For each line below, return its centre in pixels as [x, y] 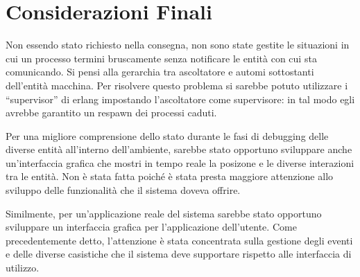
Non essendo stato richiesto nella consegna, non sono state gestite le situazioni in [178, 45]
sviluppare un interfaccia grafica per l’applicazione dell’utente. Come [151, 227]
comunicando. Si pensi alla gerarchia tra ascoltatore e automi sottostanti [160, 72]
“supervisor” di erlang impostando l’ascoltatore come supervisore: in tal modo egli [180, 99]
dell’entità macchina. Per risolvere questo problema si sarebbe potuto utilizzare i [177, 85]
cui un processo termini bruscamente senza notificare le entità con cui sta [161, 58]
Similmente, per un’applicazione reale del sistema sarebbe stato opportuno [164, 213]
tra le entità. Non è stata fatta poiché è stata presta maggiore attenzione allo [170, 176]
